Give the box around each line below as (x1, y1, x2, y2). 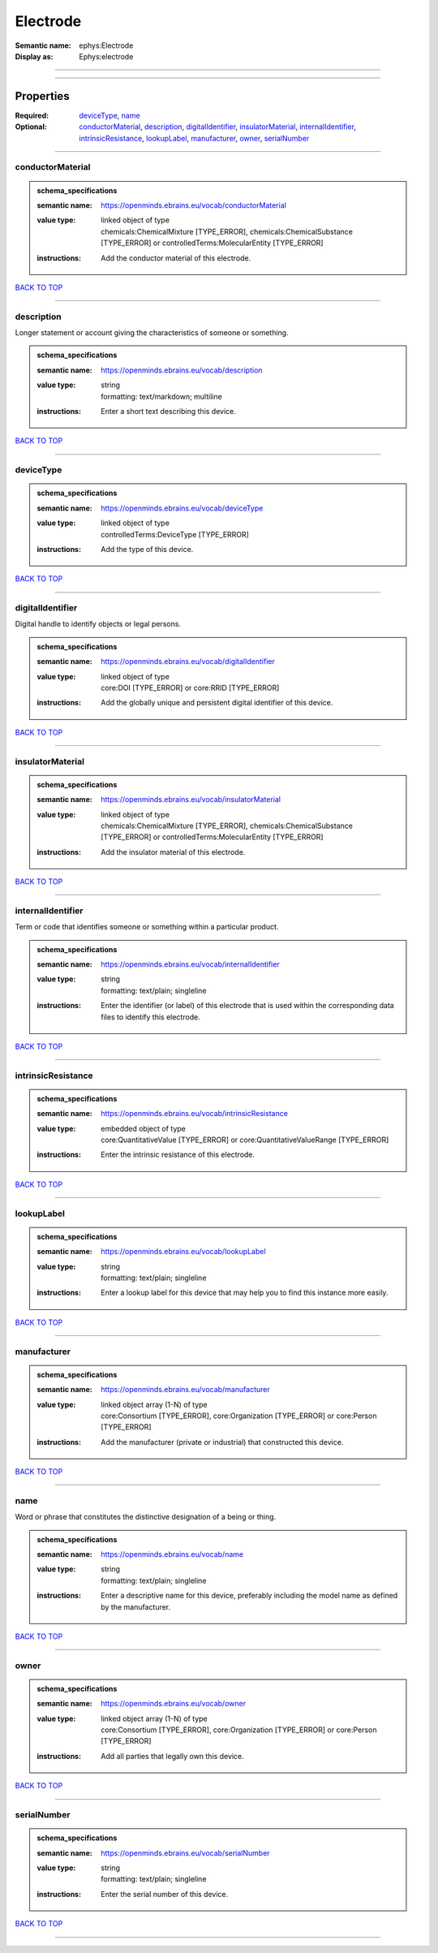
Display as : (15, 51, 54, 61)
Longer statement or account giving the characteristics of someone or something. (15, 328, 289, 338)
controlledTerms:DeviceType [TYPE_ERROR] (101, 529, 249, 539)
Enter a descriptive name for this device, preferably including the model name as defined (101, 1591, 398, 1601)
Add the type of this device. (101, 544, 194, 554)
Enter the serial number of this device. (101, 1889, 229, 1899)
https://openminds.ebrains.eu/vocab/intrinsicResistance (101, 1109, 288, 1119)
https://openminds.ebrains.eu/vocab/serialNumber (101, 1847, 271, 1858)
